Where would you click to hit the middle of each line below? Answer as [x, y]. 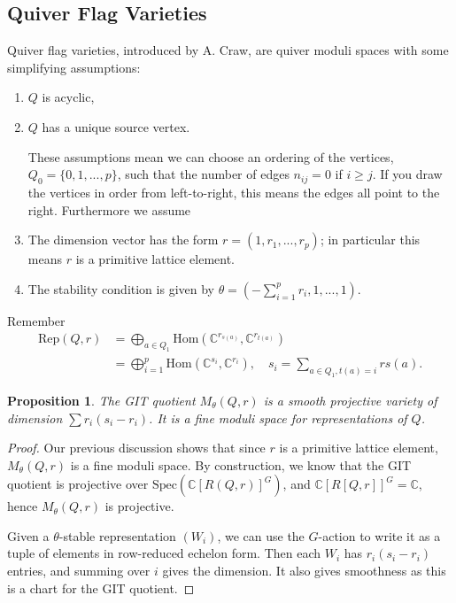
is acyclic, [68, 97]
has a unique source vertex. [116, 126]
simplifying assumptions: [74, 67]
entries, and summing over [79, 571]
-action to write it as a [379, 535]
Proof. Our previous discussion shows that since [136, 448]
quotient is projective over [78, 484]
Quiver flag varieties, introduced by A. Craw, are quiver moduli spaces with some [228, 50]
